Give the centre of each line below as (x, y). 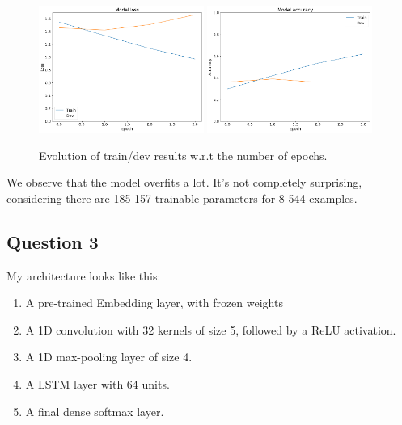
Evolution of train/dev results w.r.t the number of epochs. (183, 155)
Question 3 (53, 241)
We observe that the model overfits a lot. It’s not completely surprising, (184, 182)
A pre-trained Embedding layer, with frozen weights (154, 303)
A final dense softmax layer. (95, 411)
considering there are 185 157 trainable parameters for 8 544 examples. (182, 198)
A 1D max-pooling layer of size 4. (109, 357)
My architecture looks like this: (84, 275)
